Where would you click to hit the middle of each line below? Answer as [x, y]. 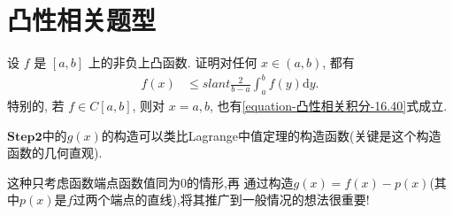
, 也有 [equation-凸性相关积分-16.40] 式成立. [329, 106]
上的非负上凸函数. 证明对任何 [173, 62]
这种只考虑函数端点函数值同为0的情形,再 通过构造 [150, 182]
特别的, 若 [36, 106]
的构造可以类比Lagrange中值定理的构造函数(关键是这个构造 [271, 135]
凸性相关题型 [82, 20]
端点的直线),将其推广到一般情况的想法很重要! [240, 200]
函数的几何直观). [55, 153]
